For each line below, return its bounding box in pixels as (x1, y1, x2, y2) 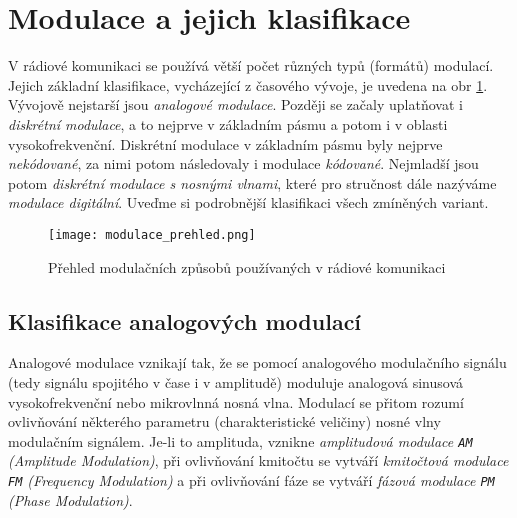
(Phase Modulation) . (8, 489, 133, 510)
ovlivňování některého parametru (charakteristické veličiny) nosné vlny (8, 411, 441, 432)
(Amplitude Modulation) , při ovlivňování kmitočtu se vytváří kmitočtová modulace (8, 450, 509, 471)
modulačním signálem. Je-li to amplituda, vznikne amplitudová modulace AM (8, 430, 473, 451)
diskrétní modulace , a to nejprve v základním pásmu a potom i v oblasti (8, 113, 448, 134)
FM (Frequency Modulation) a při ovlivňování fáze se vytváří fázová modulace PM (8, 469, 495, 490)
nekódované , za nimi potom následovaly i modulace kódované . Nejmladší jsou (8, 153, 479, 174)
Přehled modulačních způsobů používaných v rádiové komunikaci (48, 256, 446, 277)
